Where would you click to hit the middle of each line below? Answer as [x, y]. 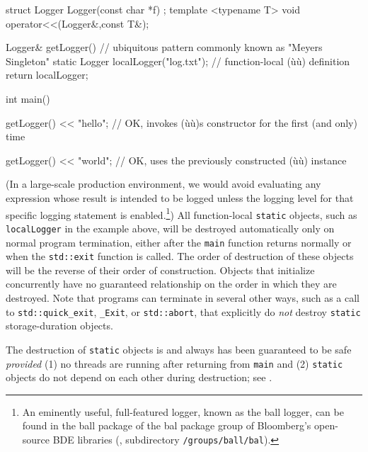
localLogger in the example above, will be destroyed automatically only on [170, 228]
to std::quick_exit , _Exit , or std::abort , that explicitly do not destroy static [183, 311]
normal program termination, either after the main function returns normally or [179, 242]
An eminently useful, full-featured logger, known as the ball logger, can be [183, 411]
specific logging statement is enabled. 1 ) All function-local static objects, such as [182, 213]
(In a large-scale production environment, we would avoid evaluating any [163, 184]
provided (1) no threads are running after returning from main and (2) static [174, 363]
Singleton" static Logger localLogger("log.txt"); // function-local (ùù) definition [178, 61]
